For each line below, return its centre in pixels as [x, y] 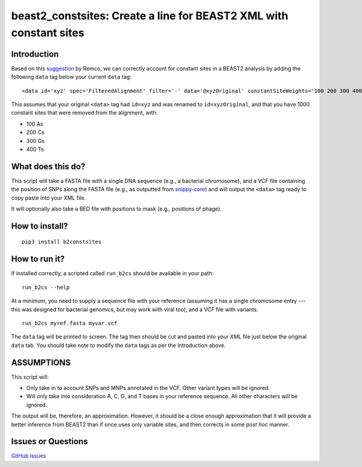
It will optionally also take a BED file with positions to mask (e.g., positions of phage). [116, 209]
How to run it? [38, 259]
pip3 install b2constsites [62, 242]
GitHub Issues [29, 456]
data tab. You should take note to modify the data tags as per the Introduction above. [119, 345]
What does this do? [48, 166]
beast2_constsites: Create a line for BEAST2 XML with [150, 16]
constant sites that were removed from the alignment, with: [84, 113]
